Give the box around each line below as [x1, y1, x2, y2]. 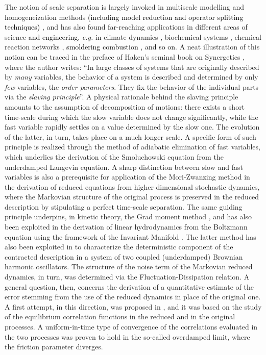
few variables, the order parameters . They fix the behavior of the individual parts [5, 81, 259, 92]
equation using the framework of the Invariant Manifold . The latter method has [5, 231, 256, 242]
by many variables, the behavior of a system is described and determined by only [5, 71, 258, 82]
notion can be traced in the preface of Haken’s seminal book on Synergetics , [5, 51, 245, 62]
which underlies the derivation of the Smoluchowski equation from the [5, 151, 224, 162]
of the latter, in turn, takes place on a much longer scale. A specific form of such [5, 131, 256, 142]
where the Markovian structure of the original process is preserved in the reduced [5, 191, 259, 202]
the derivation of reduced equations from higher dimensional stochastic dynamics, [5, 181, 260, 192]
